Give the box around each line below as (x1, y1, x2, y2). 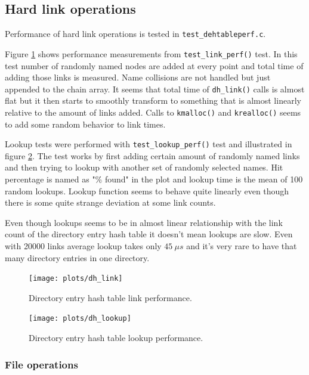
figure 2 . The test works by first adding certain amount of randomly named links (5, 149, 300, 162)
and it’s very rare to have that (186, 240, 297, 252)
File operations (5, 357, 78, 371)
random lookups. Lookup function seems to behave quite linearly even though (5, 184, 289, 197)
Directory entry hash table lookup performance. (29, 331, 203, 344)
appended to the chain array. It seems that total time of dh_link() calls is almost (5, 82, 305, 95)
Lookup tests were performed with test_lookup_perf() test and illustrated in (5, 138, 292, 150)
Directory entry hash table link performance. (29, 291, 192, 303)
